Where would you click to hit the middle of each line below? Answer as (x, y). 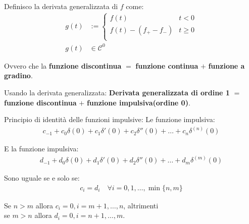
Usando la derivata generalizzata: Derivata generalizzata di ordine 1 (117, 92)
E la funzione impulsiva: (41, 149)
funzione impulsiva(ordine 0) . (138, 102)
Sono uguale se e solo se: (42, 178)
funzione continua (167, 65)
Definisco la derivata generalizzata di (61, 6)
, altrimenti (141, 205)
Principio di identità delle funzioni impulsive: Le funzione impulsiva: (110, 119)
